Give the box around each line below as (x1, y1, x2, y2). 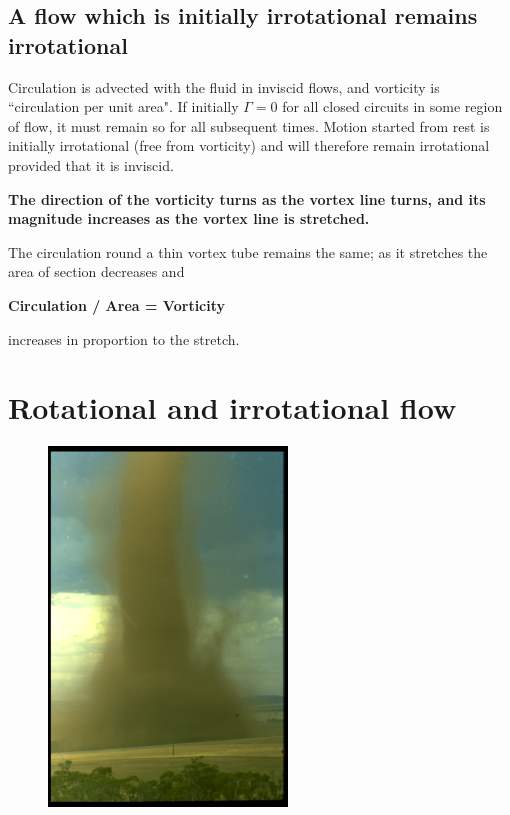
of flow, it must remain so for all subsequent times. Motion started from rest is (8, 115, 490, 136)
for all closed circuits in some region (282, 96, 503, 117)
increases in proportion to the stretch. (8, 328, 240, 349)
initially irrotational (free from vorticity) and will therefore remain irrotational (8, 135, 490, 156)
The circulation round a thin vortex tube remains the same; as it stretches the (8, 241, 488, 262)
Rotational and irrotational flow (8, 387, 457, 428)
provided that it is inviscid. (8, 154, 174, 175)
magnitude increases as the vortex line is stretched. (8, 208, 370, 229)
